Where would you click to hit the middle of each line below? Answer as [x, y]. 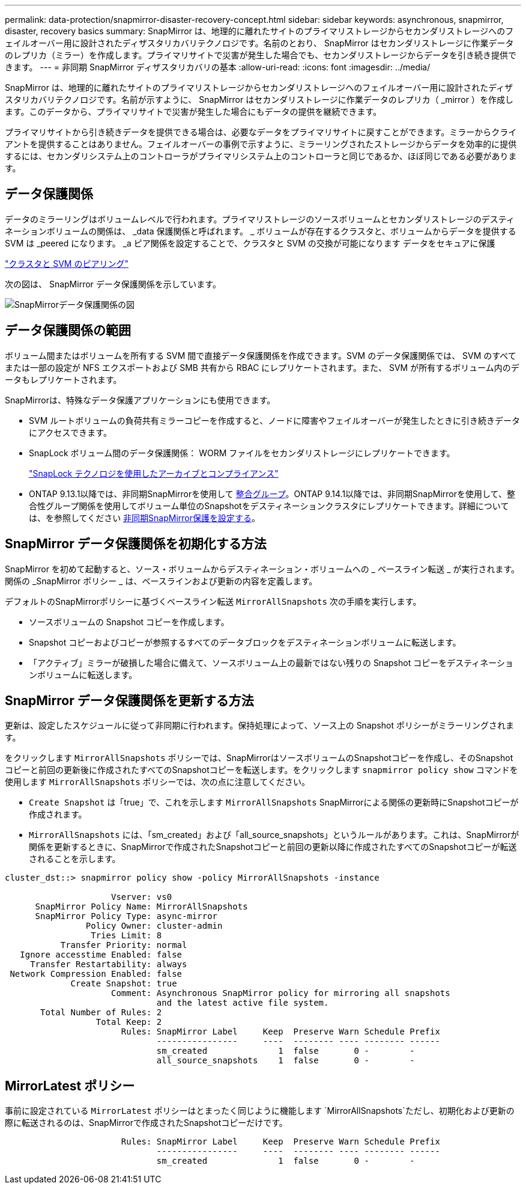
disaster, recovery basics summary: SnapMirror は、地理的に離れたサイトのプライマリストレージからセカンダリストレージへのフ [259, 31]
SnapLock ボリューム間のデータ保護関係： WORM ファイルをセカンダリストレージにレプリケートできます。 [242, 453]
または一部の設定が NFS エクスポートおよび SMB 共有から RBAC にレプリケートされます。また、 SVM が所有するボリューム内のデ [262, 367]
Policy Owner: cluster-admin [154, 926]
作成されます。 [58, 815]
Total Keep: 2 [129, 1022]
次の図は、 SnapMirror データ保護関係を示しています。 [113, 284]
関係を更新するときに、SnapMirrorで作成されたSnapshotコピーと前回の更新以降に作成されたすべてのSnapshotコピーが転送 [273, 847]
